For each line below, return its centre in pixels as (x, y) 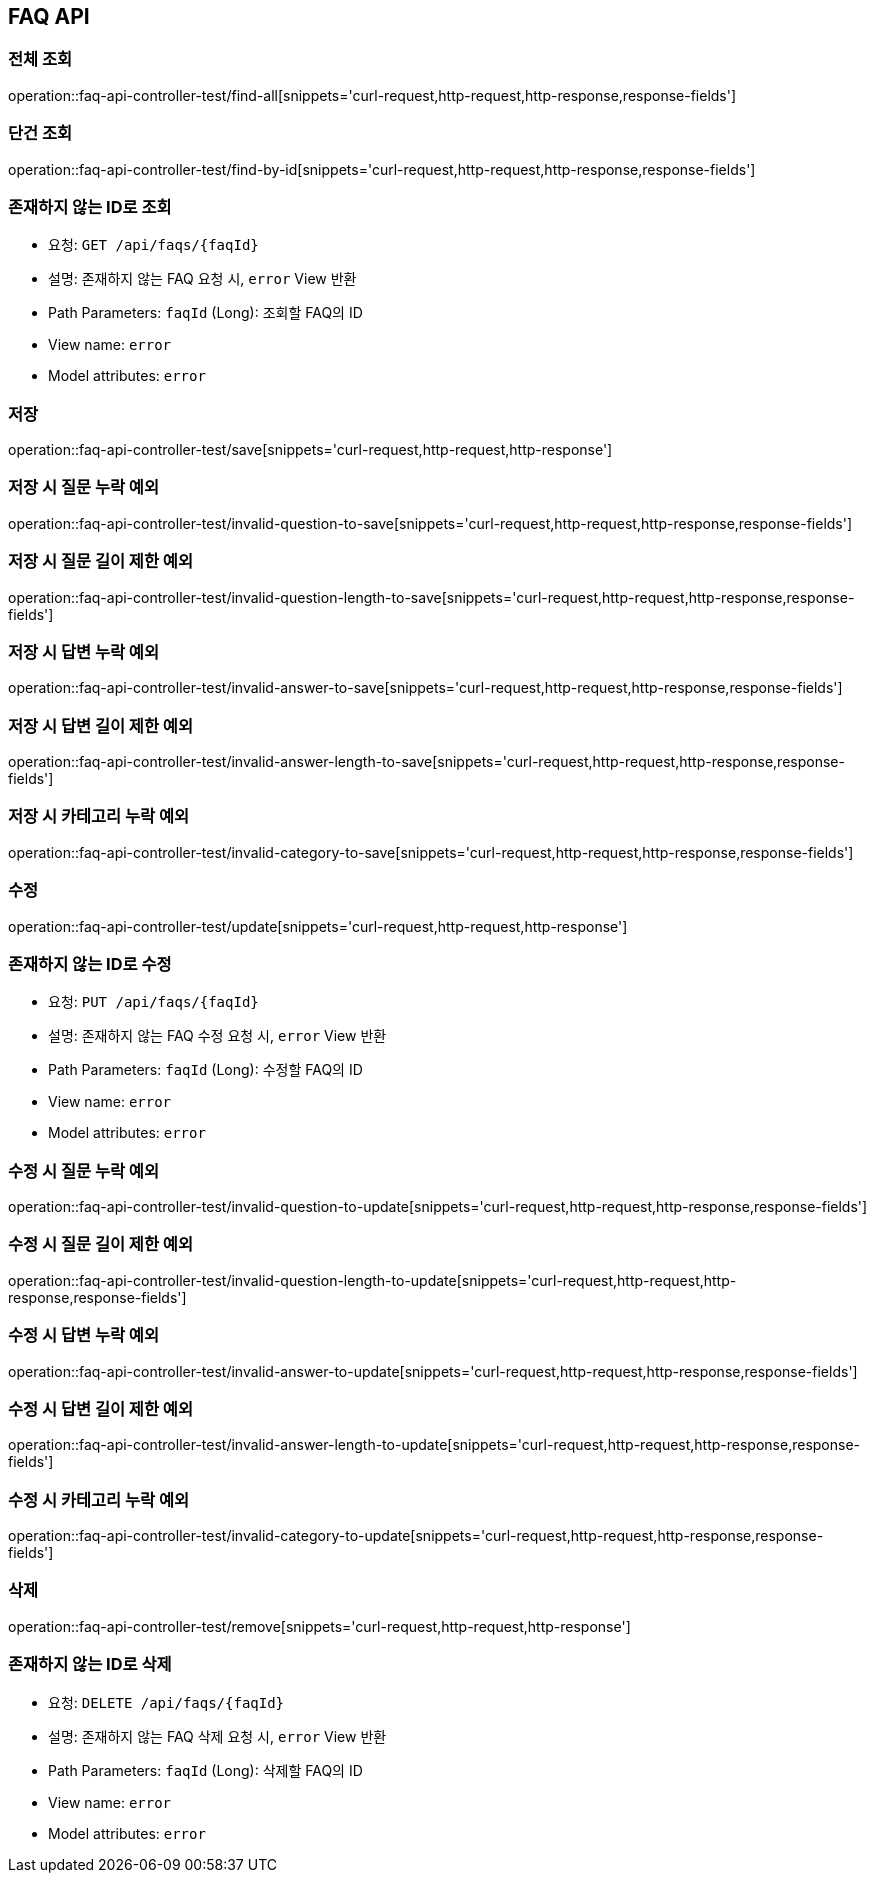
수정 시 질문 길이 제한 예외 (100, 1244)
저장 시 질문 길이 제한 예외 (100, 561)
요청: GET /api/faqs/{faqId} (153, 245)
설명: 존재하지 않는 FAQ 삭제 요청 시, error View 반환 (217, 1736)
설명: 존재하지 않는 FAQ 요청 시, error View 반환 (202, 279)
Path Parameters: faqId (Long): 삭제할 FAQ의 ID (205, 1770)
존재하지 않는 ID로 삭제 (90, 1664)
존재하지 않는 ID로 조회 (90, 206)
